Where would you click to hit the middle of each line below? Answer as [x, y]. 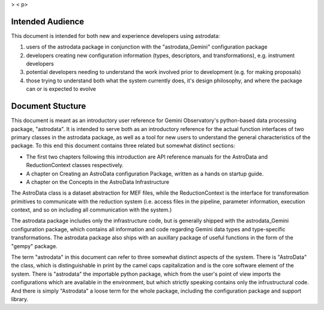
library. [20, 299]
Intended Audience [48, 21]
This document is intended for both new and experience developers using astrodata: [115, 35]
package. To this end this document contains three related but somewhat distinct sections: [123, 146]
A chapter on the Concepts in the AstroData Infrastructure [98, 182]
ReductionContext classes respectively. [75, 165]
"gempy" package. [34, 246]
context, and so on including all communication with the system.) [91, 210]
